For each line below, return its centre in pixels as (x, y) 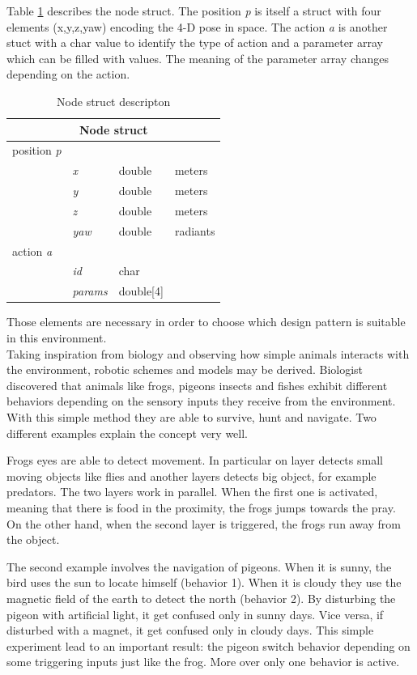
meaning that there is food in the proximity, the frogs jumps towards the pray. (201, 507)
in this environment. (57, 337)
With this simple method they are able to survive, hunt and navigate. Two (191, 416)
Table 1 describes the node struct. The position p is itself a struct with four (194, 11)
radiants (195, 230)
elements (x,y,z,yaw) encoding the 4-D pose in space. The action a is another (197, 26)
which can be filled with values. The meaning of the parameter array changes (198, 58)
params (90, 291)
